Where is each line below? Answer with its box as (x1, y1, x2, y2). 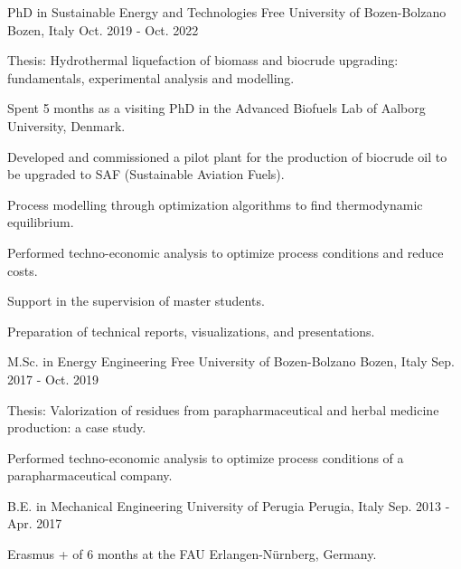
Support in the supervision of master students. (7, 291, 265, 310)
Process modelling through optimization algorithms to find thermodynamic (7, 194, 423, 213)
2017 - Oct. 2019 (7, 369, 99, 388)
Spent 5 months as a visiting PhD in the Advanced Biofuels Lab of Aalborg (7, 99, 426, 118)
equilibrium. (7, 213, 74, 232)
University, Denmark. (7, 116, 126, 135)
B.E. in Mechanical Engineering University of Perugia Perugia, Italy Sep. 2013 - (7, 496, 450, 515)
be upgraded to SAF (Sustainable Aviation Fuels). (7, 165, 285, 184)
